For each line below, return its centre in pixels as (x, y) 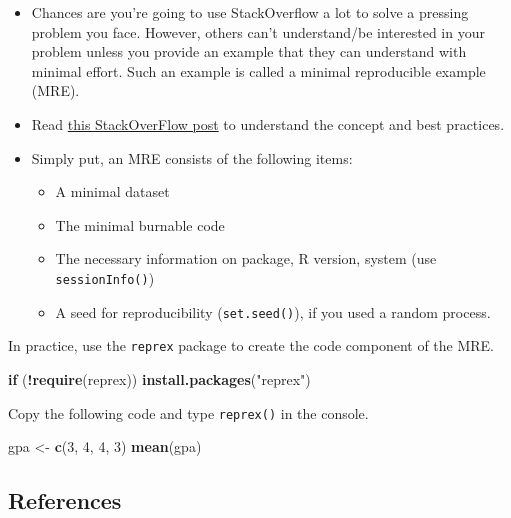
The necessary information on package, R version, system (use (246, 258)
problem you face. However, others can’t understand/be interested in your (258, 31)
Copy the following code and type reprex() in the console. (188, 412)
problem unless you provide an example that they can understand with (249, 51)
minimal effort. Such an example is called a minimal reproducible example (258, 70)
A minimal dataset (112, 191)
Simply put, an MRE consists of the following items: (192, 157)
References (65, 500)
